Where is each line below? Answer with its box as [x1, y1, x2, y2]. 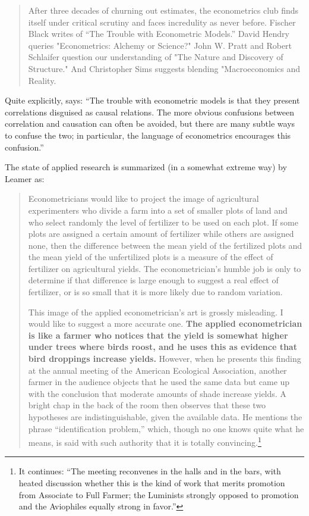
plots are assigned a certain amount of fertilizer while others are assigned [28, 227, 294, 240]
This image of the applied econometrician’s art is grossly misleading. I [28, 305, 283, 318]
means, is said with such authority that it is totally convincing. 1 [28, 434, 261, 448]
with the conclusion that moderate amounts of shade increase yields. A [28, 387, 286, 399]
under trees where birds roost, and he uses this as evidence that [28, 340, 297, 353]
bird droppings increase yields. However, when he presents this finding [28, 352, 301, 365]
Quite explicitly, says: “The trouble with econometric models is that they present [5, 94, 300, 107]
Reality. [28, 74, 56, 86]
